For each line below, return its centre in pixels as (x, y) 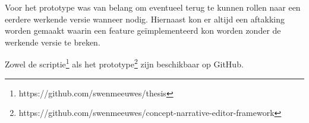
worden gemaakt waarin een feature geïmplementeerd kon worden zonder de (143, 30)
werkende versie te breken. (53, 42)
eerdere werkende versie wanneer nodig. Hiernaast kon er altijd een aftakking (145, 19)
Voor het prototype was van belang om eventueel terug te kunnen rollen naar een (153, 7)
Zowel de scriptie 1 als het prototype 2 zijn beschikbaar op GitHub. (124, 63)
